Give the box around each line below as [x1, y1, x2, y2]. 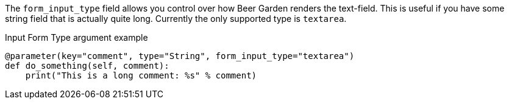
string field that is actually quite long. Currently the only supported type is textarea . [5, 13, 347, 24]
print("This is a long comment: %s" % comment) [25, 71, 257, 80]
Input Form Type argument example [5, 32, 148, 43]
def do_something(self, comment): [5, 61, 169, 71]
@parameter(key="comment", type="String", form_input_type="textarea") [5, 51, 355, 61]
